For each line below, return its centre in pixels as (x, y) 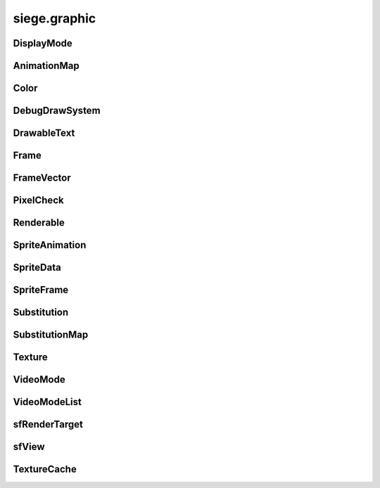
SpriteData (37, 268)
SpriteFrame (41, 290)
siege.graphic (55, 18)
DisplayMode (43, 43)
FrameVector (42, 178)
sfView (29, 447)
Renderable (39, 223)
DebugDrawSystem (57, 111)
